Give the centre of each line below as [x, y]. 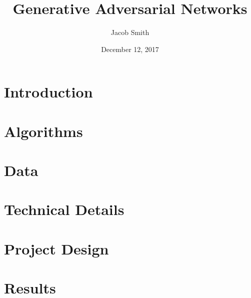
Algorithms [43, 131]
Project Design [56, 248]
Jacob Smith [130, 32]
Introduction [48, 92]
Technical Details [64, 209]
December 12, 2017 [130, 49]
